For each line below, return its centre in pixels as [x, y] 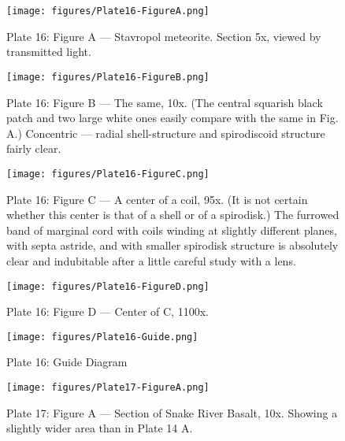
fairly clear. [34, 148]
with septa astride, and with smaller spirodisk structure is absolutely [172, 245]
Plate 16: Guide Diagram [67, 362]
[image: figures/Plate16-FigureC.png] [108, 174]
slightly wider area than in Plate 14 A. [100, 428]
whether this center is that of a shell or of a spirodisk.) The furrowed [173, 215]
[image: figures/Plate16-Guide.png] [102, 337]
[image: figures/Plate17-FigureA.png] [108, 387]
